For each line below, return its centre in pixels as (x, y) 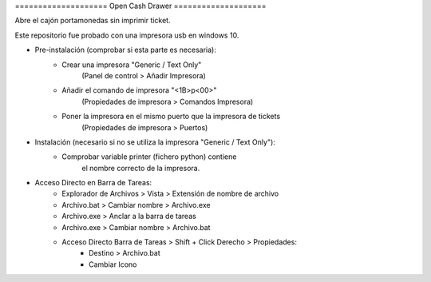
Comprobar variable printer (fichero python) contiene (149, 157)
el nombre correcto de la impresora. (141, 168)
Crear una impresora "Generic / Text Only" (132, 65)
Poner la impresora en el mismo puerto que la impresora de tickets (171, 117)
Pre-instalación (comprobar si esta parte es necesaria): (126, 50)
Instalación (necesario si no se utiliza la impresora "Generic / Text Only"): (155, 142)
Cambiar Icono (113, 264)
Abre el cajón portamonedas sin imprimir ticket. (93, 21)
